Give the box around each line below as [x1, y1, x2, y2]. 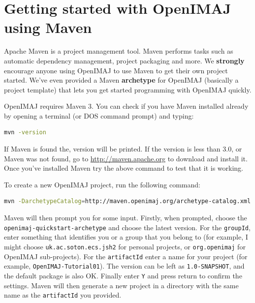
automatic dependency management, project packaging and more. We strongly [4, 55, 245, 65]
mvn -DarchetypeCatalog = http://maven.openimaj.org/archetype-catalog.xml [4, 198, 251, 205]
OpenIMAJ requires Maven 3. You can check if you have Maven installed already [4, 101, 249, 111]
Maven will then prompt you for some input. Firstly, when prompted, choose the [4, 212, 247, 223]
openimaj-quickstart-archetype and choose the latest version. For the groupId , [4, 222, 251, 232]
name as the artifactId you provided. [4, 290, 122, 300]
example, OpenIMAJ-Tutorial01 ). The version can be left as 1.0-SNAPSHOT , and [4, 261, 245, 271]
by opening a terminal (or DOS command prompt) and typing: [4, 110, 194, 121]
